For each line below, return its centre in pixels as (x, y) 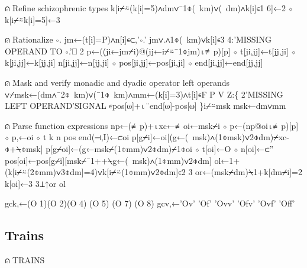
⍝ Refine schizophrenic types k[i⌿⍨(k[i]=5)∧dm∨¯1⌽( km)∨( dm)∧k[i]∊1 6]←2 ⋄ (149, 8)
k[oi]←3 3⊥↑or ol (35, 183)
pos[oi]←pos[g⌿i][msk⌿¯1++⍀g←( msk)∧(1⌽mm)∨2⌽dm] (108, 160)
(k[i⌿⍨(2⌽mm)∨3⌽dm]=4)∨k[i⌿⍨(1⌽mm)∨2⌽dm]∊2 (95, 172)
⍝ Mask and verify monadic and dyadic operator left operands (117, 82)
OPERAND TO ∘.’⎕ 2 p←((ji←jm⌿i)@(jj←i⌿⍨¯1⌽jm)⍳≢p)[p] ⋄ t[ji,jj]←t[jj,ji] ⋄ (150, 51)
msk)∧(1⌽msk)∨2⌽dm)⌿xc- (241, 137)
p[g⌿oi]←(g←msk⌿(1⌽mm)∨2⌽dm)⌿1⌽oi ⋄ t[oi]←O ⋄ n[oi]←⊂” (160, 148)
